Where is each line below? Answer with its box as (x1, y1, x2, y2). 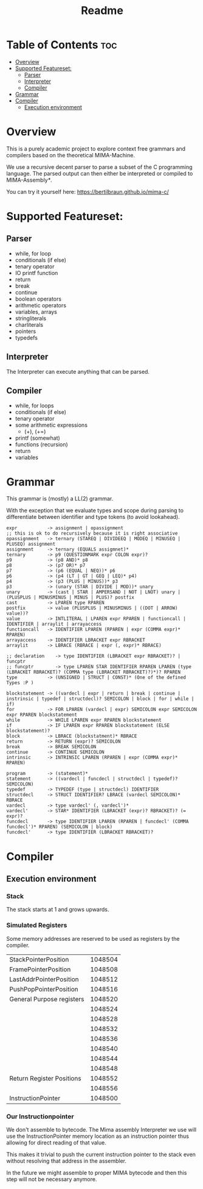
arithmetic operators (15, 301, 67, 309)
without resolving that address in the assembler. (6, 1157, 126, 1165)
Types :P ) (6, 680, 34, 686)
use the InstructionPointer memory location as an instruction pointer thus (6, 1132, 190, 1140)
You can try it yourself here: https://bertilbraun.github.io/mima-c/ (6, 188, 169, 195)
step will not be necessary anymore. (6, 1175, 97, 1183)
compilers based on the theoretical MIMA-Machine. (6, 151, 136, 159)
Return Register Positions (9, 1074, 82, 1082)
